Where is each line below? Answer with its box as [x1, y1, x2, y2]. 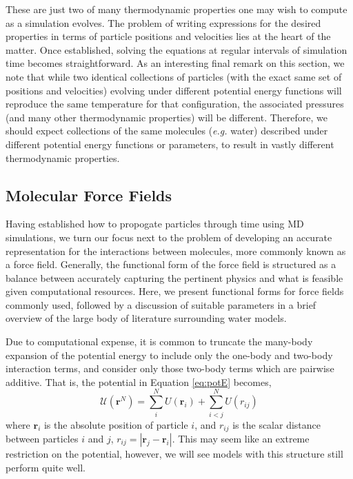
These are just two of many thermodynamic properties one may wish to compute [6, 2, 347, 16]
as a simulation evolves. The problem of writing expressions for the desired [6, 15, 321, 30]
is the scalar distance [232, 417, 321, 431]
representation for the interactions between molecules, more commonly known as [6, 243, 346, 258]
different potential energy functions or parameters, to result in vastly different [6, 136, 334, 151]
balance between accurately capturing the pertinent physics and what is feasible [6, 270, 343, 285]
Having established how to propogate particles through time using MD [6, 216, 304, 231]
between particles [6, 431, 79, 446]
